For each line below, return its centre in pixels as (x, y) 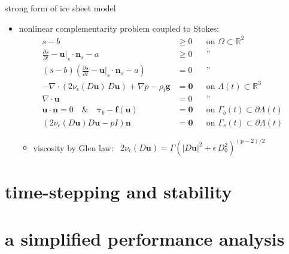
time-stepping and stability (118, 192)
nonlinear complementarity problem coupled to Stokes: (119, 28)
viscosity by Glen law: (73, 147)
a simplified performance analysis (145, 238)
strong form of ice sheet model (60, 8)
